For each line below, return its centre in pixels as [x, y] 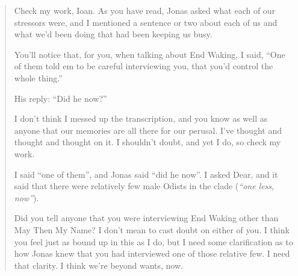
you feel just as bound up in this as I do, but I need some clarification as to [154, 241]
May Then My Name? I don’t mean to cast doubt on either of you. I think [152, 229]
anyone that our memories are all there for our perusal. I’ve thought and [148, 130]
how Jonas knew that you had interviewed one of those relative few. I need [152, 253]
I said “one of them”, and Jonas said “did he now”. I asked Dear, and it [146, 174]
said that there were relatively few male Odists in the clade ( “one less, [144, 186]
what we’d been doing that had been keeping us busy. [113, 34]
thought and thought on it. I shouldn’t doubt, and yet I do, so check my [147, 142]
